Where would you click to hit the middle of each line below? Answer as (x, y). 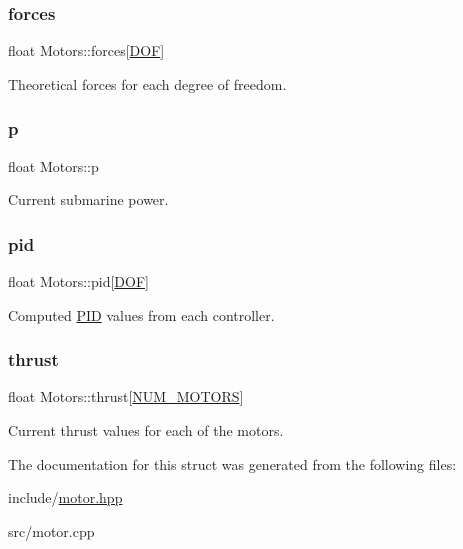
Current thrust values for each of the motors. (146, 430)
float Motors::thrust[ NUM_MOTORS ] (126, 396)
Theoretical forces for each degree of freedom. (147, 83)
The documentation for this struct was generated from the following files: (232, 463)
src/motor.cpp (51, 530)
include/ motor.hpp (65, 497)
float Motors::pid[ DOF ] (78, 281)
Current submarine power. (88, 199)
